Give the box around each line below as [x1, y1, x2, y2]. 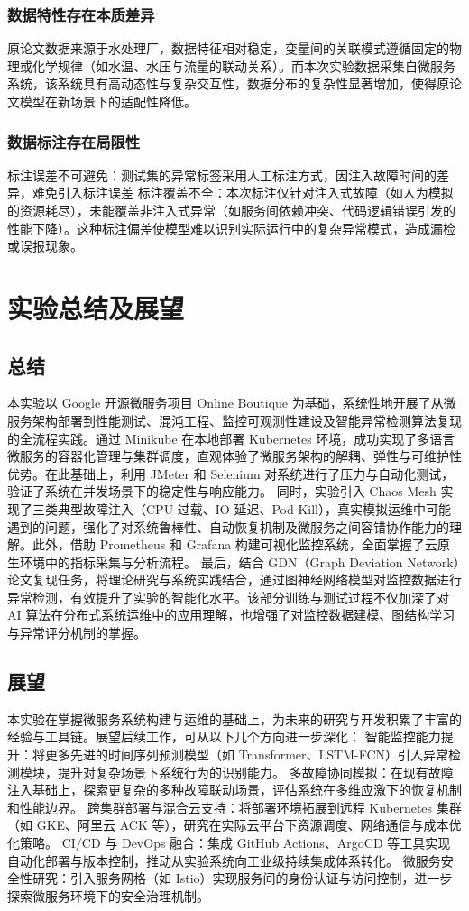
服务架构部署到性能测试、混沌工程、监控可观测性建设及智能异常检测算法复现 [7, 410, 462, 429]
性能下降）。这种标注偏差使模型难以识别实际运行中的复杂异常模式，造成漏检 [7, 218, 455, 237]
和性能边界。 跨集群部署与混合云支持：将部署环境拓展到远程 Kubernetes [7, 797, 433, 816]
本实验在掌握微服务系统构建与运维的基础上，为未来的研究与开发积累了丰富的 [7, 709, 462, 728]
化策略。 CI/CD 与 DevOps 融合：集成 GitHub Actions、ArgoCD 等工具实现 [7, 833, 451, 852]
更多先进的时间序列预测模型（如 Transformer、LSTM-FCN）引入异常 [44, 745, 449, 764]
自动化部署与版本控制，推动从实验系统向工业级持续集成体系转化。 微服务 [7, 851, 441, 870]
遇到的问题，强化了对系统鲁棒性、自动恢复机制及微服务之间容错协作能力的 [7, 517, 449, 536]
